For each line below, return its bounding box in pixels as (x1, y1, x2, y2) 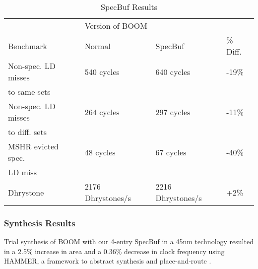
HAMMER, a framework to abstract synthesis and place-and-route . (4, 256, 211, 266)
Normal (84, 40, 111, 52)
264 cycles (84, 106, 120, 118)
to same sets (8, 86, 51, 97)
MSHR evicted (8, 140, 59, 152)
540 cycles (84, 66, 120, 77)
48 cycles (84, 146, 116, 158)
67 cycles (155, 146, 187, 158)
